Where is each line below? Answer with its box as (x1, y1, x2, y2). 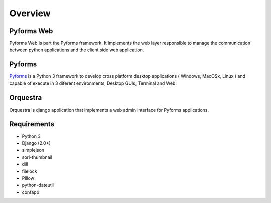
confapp (22, 189, 40, 195)
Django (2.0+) (22, 140, 51, 146)
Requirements (9, 120, 55, 128)
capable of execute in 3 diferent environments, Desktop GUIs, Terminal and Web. (9, 80, 177, 86)
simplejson (22, 147, 45, 153)
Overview (9, 8, 51, 19)
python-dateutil (22, 182, 54, 188)
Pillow (22, 175, 35, 181)
